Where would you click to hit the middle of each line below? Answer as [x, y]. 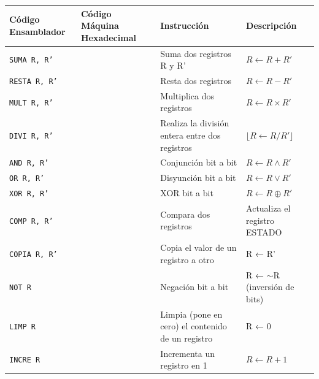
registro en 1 [184, 365]
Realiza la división [195, 123]
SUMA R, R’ [31, 60]
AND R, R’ [29, 163]
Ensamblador [37, 31]
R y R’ [173, 65]
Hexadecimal [108, 37]
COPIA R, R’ [33, 254]
